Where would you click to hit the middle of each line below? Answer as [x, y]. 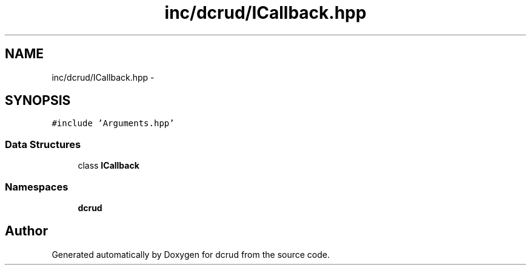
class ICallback [109, 166]
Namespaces [37, 187]
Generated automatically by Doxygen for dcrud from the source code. [191, 254]
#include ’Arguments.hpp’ [113, 123]
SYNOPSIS [38, 101]
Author [26, 231]
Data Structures [43, 144]
